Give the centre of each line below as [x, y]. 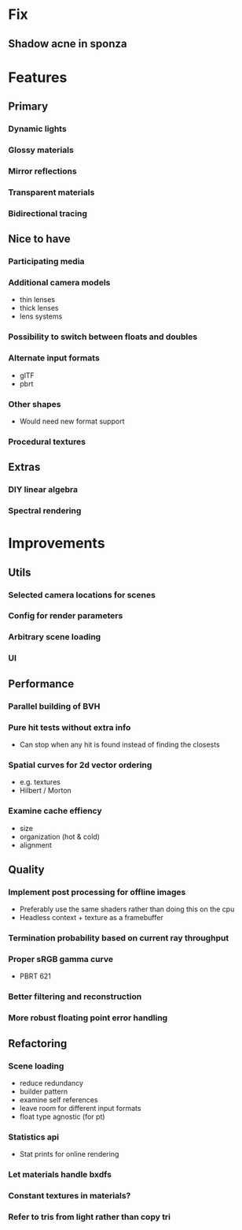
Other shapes [35, 404]
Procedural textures [47, 442]
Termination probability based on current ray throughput [119, 938]
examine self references [59, 1100]
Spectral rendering [45, 511]
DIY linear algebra [43, 490]
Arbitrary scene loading [55, 637]
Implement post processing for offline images [97, 892]
